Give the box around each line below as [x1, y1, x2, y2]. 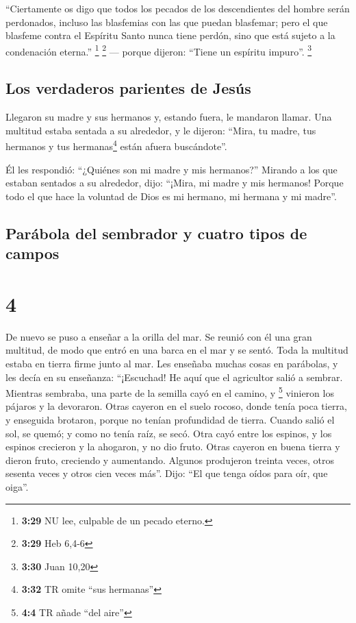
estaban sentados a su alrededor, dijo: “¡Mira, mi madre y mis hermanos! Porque [5, 175, 344, 190]
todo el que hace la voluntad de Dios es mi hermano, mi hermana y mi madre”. [5, 188, 337, 203]
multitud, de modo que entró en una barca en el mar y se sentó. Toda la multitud [5, 343, 348, 357]
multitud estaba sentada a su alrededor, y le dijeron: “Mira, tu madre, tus [5, 123, 316, 137]
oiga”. [5, 479, 29, 493]
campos [5, 243, 60, 264]
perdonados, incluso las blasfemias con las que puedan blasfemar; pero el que [5, 14, 328, 29]
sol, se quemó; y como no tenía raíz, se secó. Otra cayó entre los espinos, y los [5, 426, 332, 440]
